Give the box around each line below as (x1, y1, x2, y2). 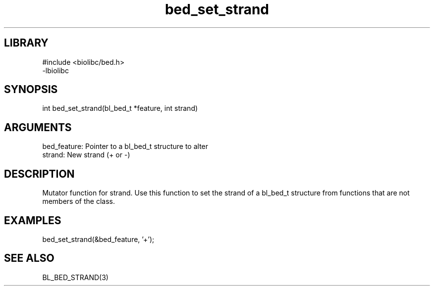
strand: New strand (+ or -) (42, 150, 130, 159)
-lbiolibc (42, 66, 69, 75)
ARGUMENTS (4, 121, 72, 134)
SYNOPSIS (4, 83, 58, 96)
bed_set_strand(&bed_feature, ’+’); (42, 235, 155, 243)
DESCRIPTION (4, 167, 75, 180)
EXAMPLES (4, 214, 61, 227)
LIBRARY (4, 37, 49, 49)
